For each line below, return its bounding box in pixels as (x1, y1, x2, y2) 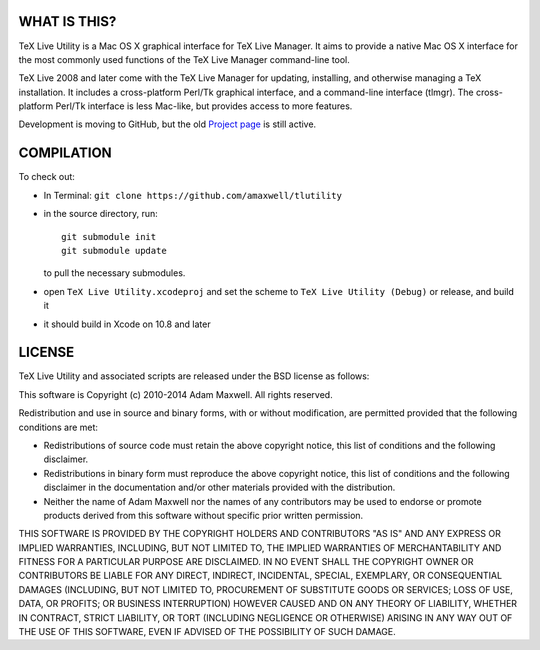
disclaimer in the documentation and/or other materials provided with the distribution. (43, 481, 396, 494)
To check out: (18, 171, 75, 183)
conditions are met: (18, 421, 99, 433)
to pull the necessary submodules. (43, 267, 186, 279)
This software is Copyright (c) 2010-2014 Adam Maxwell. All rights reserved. (18, 388, 334, 400)
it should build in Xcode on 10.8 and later (43, 318, 211, 330)
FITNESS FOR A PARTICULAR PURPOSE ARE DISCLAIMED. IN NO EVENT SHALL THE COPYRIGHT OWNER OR (18, 556, 474, 568)
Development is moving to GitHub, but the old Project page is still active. (18, 118, 317, 130)
